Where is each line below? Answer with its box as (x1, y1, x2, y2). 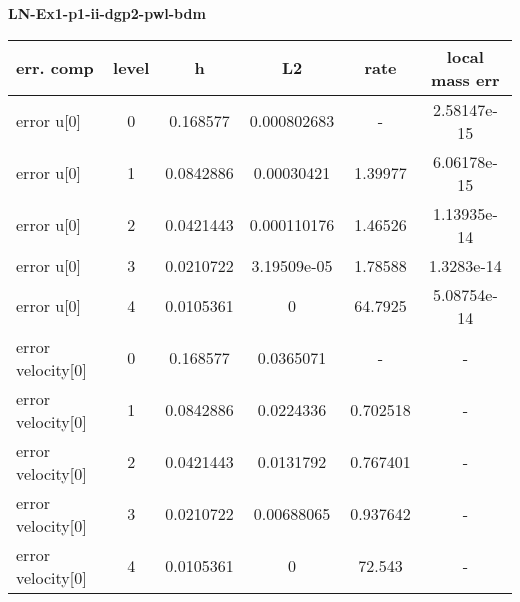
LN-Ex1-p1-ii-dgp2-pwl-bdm (8, 3, 206, 23)
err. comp (16, 56, 94, 80)
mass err (431, 67, 500, 91)
